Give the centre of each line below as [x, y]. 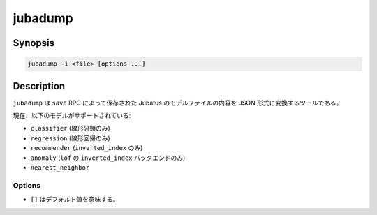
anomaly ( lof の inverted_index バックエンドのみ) [108, 158]
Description [39, 86]
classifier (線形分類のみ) [71, 128]
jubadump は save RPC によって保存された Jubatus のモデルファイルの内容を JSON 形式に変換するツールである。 [178, 103]
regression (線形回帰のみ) [71, 138]
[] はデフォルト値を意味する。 [75, 200]
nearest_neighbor [60, 168]
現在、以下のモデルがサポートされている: [72, 116]
